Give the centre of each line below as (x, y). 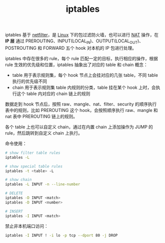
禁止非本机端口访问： (27, 226)
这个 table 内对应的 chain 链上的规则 (53, 93)
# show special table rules (34, 166)
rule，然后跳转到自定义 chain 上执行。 (44, 133)
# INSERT (14, 211)
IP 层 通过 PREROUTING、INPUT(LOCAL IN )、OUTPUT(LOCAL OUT (71, 41)
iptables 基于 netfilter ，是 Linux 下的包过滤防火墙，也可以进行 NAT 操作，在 (82, 35)
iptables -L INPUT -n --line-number (43, 184)
